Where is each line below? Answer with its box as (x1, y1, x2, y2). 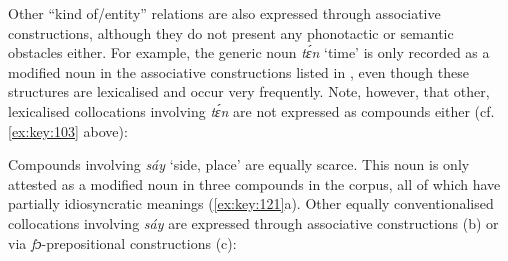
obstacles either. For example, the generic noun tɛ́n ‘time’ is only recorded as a (8, 42, 490, 63)
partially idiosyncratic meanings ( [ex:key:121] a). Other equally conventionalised (8, 193, 494, 214)
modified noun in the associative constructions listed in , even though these (8, 61, 469, 82)
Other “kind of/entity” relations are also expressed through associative (8, 3, 441, 23)
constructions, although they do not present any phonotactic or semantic (8, 22, 454, 43)
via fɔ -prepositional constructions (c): (8, 232, 237, 253)
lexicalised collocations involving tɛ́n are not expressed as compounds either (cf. (8, 100, 495, 121)
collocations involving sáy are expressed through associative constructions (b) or (8, 212, 499, 233)
